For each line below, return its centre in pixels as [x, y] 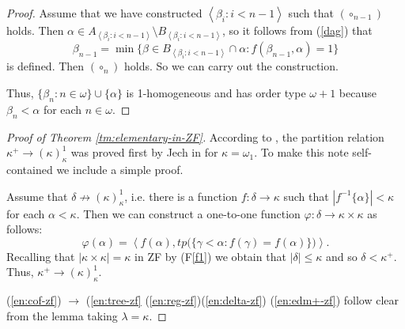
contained [30, 169]
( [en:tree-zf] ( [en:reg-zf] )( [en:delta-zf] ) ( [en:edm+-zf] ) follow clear [242, 300]
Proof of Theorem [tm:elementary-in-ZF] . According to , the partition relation [195, 136]
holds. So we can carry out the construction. [231, 66]
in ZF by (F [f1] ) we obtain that [210, 256]
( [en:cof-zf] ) [34, 300]
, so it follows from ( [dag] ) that [297, 30]
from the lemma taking [62, 315]
